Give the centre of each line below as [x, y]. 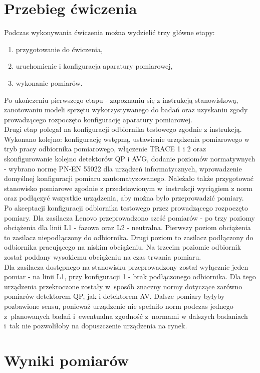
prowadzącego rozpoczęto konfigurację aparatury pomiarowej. [98, 119]
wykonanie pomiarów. [49, 82]
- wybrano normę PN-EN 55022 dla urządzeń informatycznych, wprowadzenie [123, 168]
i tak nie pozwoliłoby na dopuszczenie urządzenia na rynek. [96, 326]
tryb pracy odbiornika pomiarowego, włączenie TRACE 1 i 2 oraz [105, 149]
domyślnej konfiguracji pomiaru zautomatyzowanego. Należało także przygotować [129, 178]
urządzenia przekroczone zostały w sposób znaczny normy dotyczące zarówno [123, 286]
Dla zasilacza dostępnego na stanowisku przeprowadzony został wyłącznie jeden [126, 266]
